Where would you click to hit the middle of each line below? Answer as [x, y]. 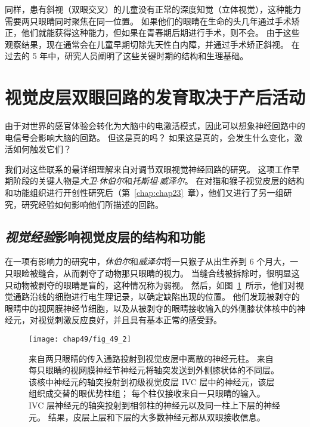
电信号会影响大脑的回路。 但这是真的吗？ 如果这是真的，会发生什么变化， [150, 137]
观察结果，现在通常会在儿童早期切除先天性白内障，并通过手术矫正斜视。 [147, 44]
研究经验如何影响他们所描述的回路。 [92, 204]
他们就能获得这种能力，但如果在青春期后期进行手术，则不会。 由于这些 [160, 33]
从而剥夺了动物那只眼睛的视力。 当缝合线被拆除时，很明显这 [181, 273]
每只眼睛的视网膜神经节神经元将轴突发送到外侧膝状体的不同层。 [154, 370]
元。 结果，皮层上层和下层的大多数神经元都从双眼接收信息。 [147, 417]
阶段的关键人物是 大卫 [55, 181]
